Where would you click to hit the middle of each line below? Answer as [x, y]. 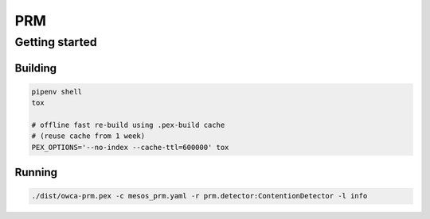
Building [36, 68]
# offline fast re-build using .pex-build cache [128, 125]
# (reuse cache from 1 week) [88, 136]
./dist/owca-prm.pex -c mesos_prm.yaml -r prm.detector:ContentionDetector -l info [199, 196]
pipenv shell [57, 92]
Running [36, 173]
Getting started [56, 42]
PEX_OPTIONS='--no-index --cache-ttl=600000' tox [130, 147]
